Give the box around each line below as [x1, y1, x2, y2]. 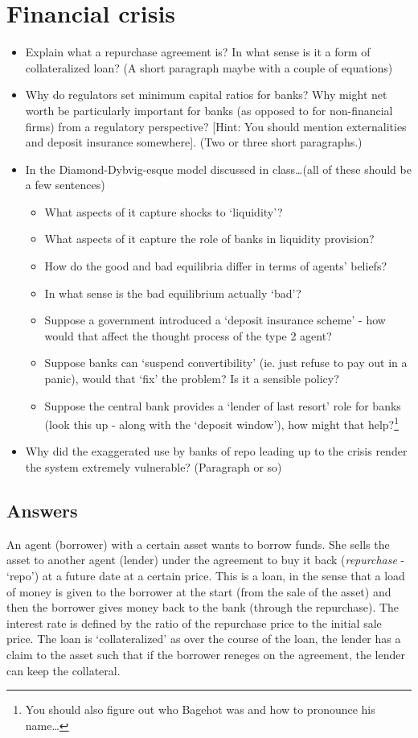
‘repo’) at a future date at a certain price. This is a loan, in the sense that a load [6, 567, 405, 584]
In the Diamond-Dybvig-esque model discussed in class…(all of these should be [25, 160, 412, 177]
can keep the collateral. [6, 662, 121, 678]
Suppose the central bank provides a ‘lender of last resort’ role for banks [44, 397, 401, 414]
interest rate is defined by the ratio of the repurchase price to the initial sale [6, 614, 382, 631]
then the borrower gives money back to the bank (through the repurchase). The [6, 599, 400, 616]
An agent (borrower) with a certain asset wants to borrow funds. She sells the [6, 535, 390, 552]
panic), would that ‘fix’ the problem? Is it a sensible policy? [44, 370, 339, 387]
